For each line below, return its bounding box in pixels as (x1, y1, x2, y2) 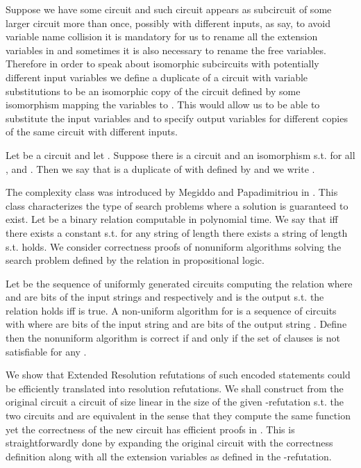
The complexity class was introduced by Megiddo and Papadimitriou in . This (6, 185, 338, 199)
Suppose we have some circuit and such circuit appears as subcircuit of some (6, 2, 332, 16)
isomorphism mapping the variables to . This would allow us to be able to (6, 97, 320, 112)
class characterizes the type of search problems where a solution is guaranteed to (6, 198, 349, 212)
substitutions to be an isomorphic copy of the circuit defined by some (6, 83, 301, 98)
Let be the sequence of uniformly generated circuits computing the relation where (6, 276, 353, 290)
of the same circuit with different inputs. (6, 124, 178, 139)
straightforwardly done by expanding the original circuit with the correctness (6, 435, 333, 450)
